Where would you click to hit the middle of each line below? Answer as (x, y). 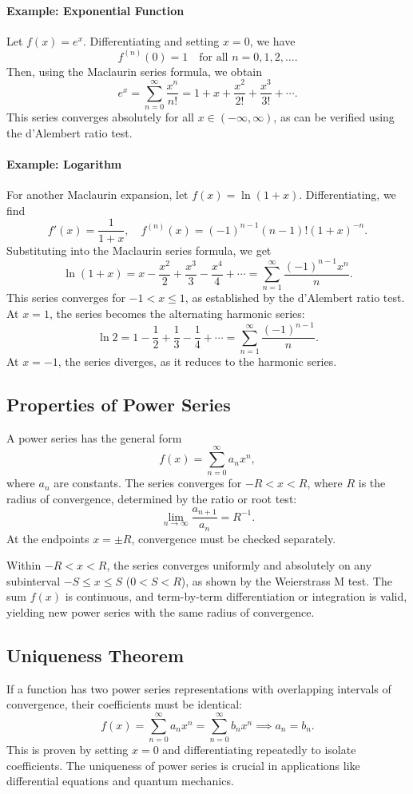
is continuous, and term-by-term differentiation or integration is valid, (236, 596)
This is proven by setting (68, 750)
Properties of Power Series (119, 404)
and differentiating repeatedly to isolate (259, 750)
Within (24, 565)
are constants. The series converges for (148, 483)
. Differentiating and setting (151, 40)
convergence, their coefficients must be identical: (124, 704)
